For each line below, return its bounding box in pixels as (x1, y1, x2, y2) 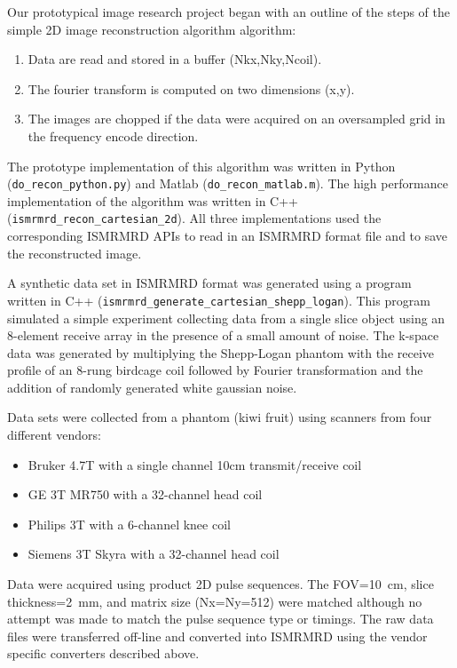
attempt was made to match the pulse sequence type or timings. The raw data (7, 609, 434, 628)
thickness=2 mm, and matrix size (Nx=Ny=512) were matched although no (7, 592, 422, 610)
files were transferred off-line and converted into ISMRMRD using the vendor (7, 626, 428, 645)
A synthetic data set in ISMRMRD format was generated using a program (7, 274, 412, 292)
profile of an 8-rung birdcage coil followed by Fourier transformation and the (7, 361, 423, 379)
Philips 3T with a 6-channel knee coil (28, 514, 231, 533)
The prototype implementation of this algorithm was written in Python (7, 156, 396, 175)
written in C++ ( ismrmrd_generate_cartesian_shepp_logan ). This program (7, 290, 430, 309)
